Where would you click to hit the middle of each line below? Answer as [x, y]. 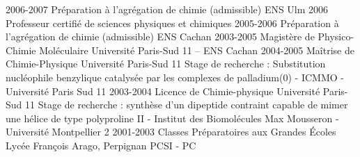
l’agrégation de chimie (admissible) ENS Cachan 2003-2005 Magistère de [160, 36]
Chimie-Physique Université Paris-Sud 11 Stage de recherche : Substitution [166, 64]
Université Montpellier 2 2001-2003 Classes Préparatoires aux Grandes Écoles [171, 132]
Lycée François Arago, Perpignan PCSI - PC [101, 145]
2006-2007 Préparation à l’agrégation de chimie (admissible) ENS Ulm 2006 [167, 9]
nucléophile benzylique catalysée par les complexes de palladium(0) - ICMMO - [175, 77]
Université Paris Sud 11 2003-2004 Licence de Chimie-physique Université [163, 91]
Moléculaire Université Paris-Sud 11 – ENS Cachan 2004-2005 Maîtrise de [197, 50]
